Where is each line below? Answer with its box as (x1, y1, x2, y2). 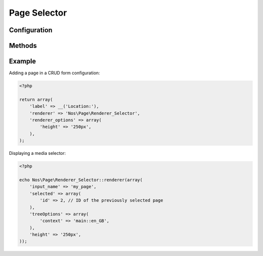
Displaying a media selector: (9, 150, 66, 156)
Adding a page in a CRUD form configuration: (9, 70, 100, 76)
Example (9, 57, 36, 65)
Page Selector (9, 7, 67, 18)
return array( (19, 97, 53, 102)
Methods (9, 42, 37, 50)
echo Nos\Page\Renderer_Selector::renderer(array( (19, 177, 143, 183)
